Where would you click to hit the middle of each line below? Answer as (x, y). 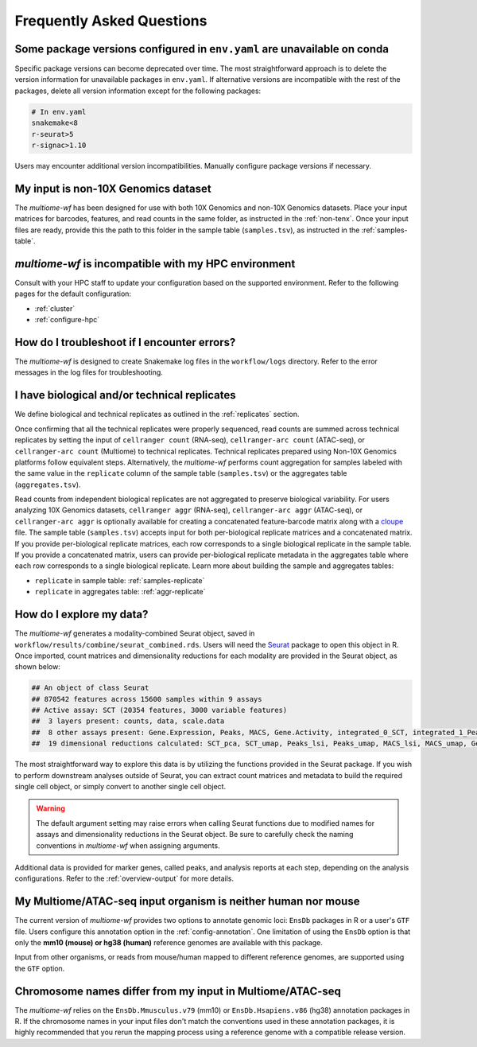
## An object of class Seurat (90, 688)
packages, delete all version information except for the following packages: (138, 91)
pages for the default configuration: (73, 294)
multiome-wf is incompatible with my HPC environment (155, 264)
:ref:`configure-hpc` (67, 320)
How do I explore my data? (81, 615)
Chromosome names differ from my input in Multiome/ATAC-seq (178, 991)
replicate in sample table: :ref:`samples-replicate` (120, 580)
